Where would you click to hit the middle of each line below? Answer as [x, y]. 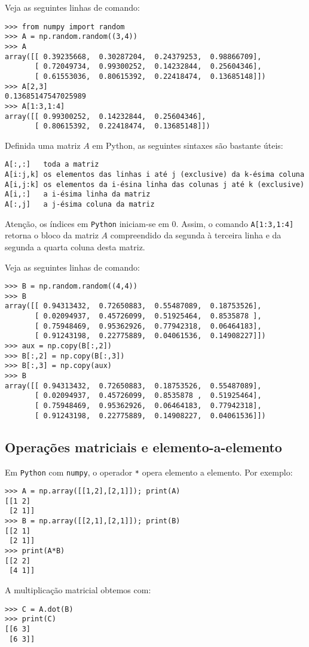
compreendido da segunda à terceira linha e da [196, 235]
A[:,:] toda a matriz [52, 165]
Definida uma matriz [43, 145]
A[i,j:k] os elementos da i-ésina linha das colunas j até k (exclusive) [155, 184]
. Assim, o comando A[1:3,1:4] [235, 223]
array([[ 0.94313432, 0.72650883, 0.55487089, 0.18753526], [133, 306]
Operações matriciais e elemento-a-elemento [143, 447]
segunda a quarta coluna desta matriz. [75, 246]
